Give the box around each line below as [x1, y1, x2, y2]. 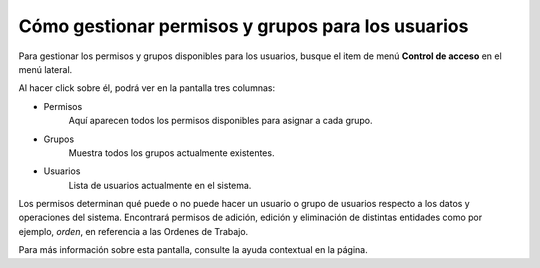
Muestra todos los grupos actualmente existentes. [68, 146, 275, 159]
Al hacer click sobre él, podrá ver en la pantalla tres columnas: [18, 82, 275, 94]
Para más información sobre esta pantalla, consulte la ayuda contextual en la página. [18, 244, 369, 256]
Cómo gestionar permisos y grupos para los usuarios [18, 15, 469, 37]
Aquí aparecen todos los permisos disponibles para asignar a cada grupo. [68, 115, 374, 127]
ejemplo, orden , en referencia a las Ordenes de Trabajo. [18, 225, 249, 237]
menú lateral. [18, 63, 73, 75]
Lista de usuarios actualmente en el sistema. [68, 179, 252, 191]
